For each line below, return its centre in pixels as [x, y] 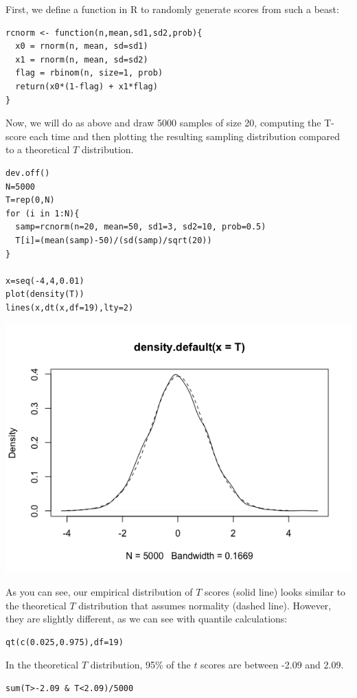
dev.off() [28, 173]
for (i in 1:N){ [43, 213]
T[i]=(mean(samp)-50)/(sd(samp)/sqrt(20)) [114, 240]
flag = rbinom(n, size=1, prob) [89, 73]
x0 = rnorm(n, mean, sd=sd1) [82, 46]
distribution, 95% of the [140, 665]
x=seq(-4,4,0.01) [45, 281]
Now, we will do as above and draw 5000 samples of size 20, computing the [163, 123]
